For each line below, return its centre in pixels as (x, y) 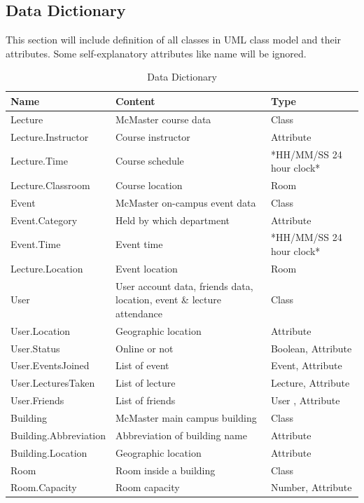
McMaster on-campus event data (186, 202)
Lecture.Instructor (50, 136)
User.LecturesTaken (53, 383)
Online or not (145, 348)
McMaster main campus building (186, 418)
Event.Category (44, 220)
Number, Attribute (311, 487)
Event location (147, 268)
